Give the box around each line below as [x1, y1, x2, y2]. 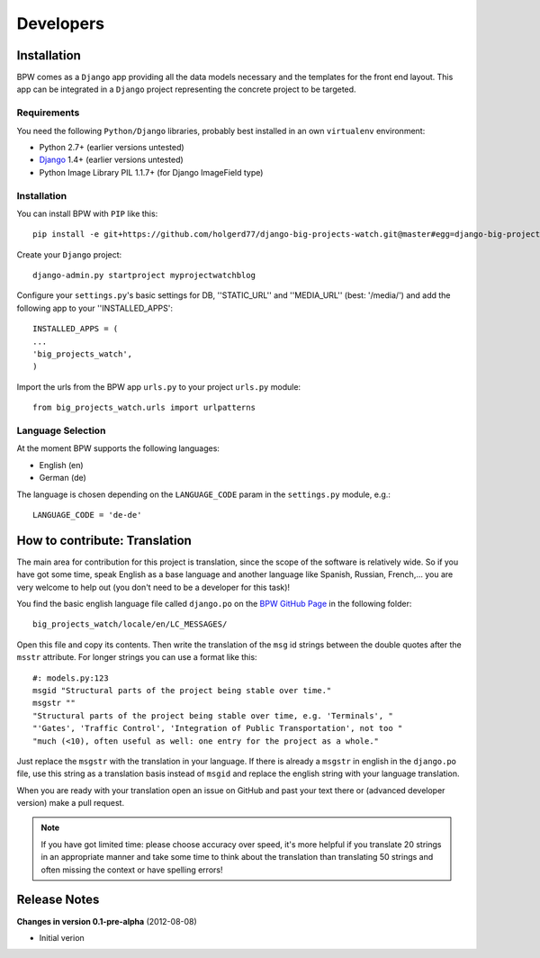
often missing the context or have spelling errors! [40, 864, 223, 875]
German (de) [39, 473, 87, 484]
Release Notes [16, 892, 100, 908]
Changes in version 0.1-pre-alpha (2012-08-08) [16, 916, 197, 926]
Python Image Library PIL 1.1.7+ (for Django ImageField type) [39, 167, 264, 177]
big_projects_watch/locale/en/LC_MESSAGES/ [32, 619, 228, 629]
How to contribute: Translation [16, 532, 193, 548]
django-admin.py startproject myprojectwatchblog [32, 270, 256, 281]
